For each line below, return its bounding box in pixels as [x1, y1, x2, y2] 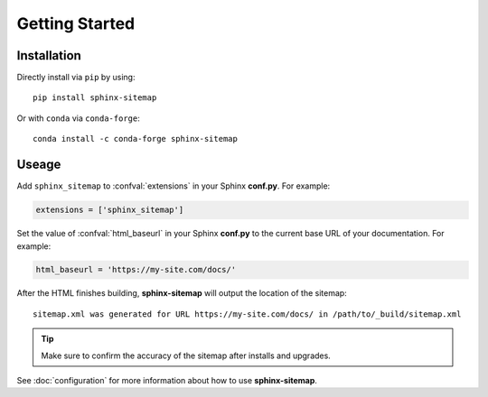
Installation [16, 48, 81, 63]
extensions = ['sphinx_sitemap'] [35, 205, 184, 216]
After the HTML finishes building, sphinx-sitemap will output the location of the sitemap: [16, 288, 347, 299]
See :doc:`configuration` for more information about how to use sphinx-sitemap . [16, 375, 318, 386]
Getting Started [16, 14, 136, 33]
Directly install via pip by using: [16, 72, 136, 83]
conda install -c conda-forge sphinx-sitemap [33, 134, 239, 144]
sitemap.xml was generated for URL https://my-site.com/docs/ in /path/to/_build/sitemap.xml [33, 309, 462, 319]
